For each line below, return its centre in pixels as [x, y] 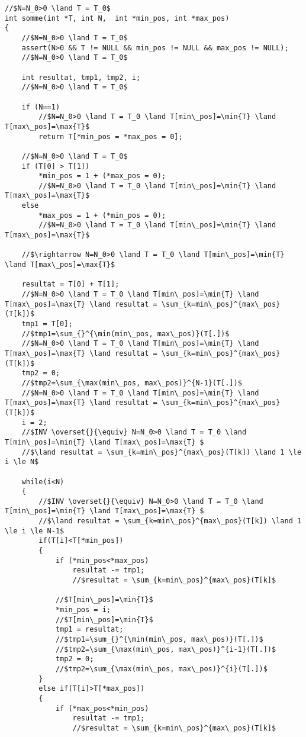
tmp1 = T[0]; [47, 324]
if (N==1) [41, 107]
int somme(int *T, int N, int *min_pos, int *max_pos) [117, 18]
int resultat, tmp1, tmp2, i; [81, 77]
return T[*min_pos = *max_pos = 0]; [111, 136]
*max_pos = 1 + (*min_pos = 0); [102, 215]
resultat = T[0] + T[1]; [70, 284]
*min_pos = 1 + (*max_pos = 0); [102, 176]
